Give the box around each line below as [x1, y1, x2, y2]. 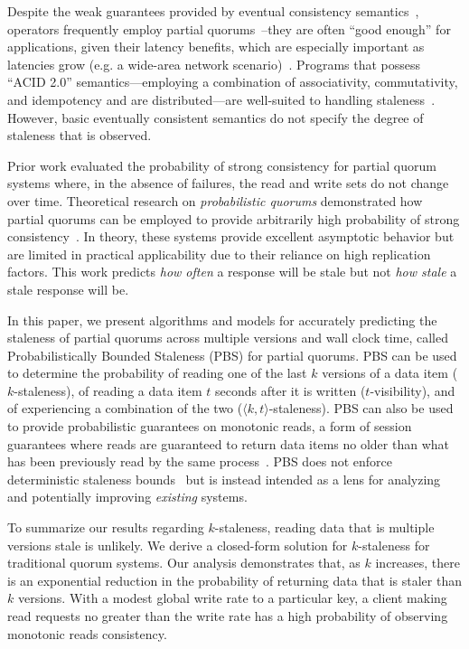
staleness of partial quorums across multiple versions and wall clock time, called [7, 328, 449, 347]
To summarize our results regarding [7, 518, 204, 537]
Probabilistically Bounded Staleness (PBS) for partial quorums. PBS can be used [7, 345, 457, 364]
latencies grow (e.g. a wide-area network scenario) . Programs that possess [7, 54, 421, 73]
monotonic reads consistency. [7, 624, 167, 643]
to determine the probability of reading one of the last [7, 363, 307, 382]
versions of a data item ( [322, 363, 458, 382]
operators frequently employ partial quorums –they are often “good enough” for [7, 19, 451, 38]
